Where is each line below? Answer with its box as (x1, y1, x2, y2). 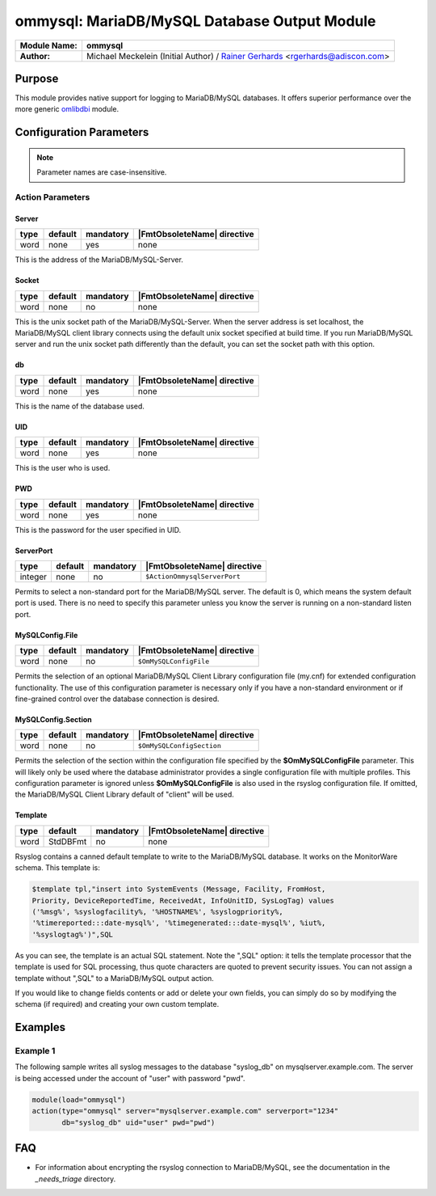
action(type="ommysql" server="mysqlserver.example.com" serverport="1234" (31, 1106, 339, 1116)
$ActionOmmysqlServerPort (145, 573, 241, 581)
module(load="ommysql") (31, 1095, 127, 1104)
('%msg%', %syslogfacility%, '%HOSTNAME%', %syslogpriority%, (31, 907, 283, 916)
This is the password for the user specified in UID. (15, 525, 182, 535)
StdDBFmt (48, 835, 87, 847)
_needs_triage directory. (35, 1173, 116, 1184)
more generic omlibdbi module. (15, 104, 119, 114)
